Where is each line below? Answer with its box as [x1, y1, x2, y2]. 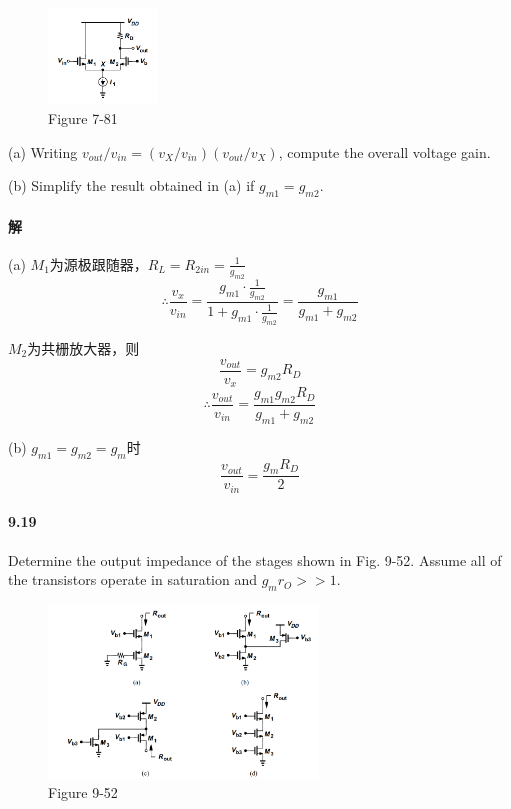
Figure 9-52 [48, 782, 118, 803]
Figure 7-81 [48, 107, 118, 128]
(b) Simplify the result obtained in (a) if [8, 175, 255, 196]
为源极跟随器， [49, 253, 148, 274]
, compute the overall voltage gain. [278, 141, 491, 162]
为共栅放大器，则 [27, 338, 140, 358]
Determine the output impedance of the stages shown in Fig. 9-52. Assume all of [8, 549, 502, 570]
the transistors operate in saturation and [8, 569, 257, 590]
